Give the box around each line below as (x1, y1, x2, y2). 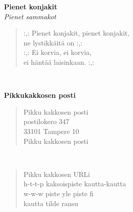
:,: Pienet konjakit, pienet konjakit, (23, 28, 130, 38)
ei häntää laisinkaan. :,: (23, 56, 94, 67)
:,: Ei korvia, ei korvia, (23, 47, 91, 57)
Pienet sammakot (4, 11, 56, 21)
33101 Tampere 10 (23, 126, 79, 136)
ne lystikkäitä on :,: (23, 37, 83, 47)
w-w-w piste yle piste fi (23, 188, 94, 198)
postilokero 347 (23, 116, 70, 127)
